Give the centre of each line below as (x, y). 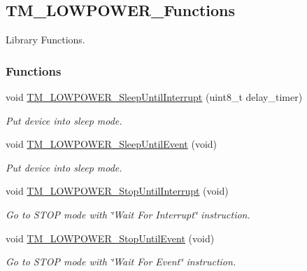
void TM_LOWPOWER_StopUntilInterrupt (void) (117, 191)
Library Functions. (45, 40)
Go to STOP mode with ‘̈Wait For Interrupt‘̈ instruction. (128, 214)
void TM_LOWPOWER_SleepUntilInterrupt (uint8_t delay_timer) (154, 97)
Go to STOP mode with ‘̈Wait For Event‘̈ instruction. (121, 262)
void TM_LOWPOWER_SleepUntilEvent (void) (112, 144)
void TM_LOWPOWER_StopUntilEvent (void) (110, 238)
